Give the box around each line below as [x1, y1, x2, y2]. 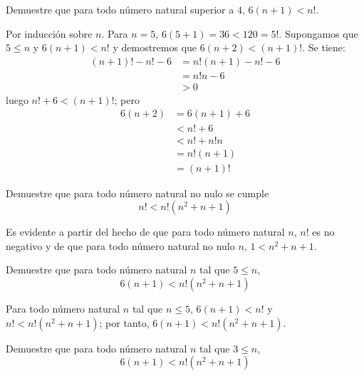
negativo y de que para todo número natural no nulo [6, 238, 235, 253]
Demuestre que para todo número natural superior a [6, 2, 234, 16]
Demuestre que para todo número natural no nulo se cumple [6, 185, 269, 200]
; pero [114, 92, 140, 107]
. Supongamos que [279, 26, 358, 41]
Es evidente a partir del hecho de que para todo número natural [6, 224, 285, 239]
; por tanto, [99, 315, 150, 330]
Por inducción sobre [6, 26, 93, 41]
